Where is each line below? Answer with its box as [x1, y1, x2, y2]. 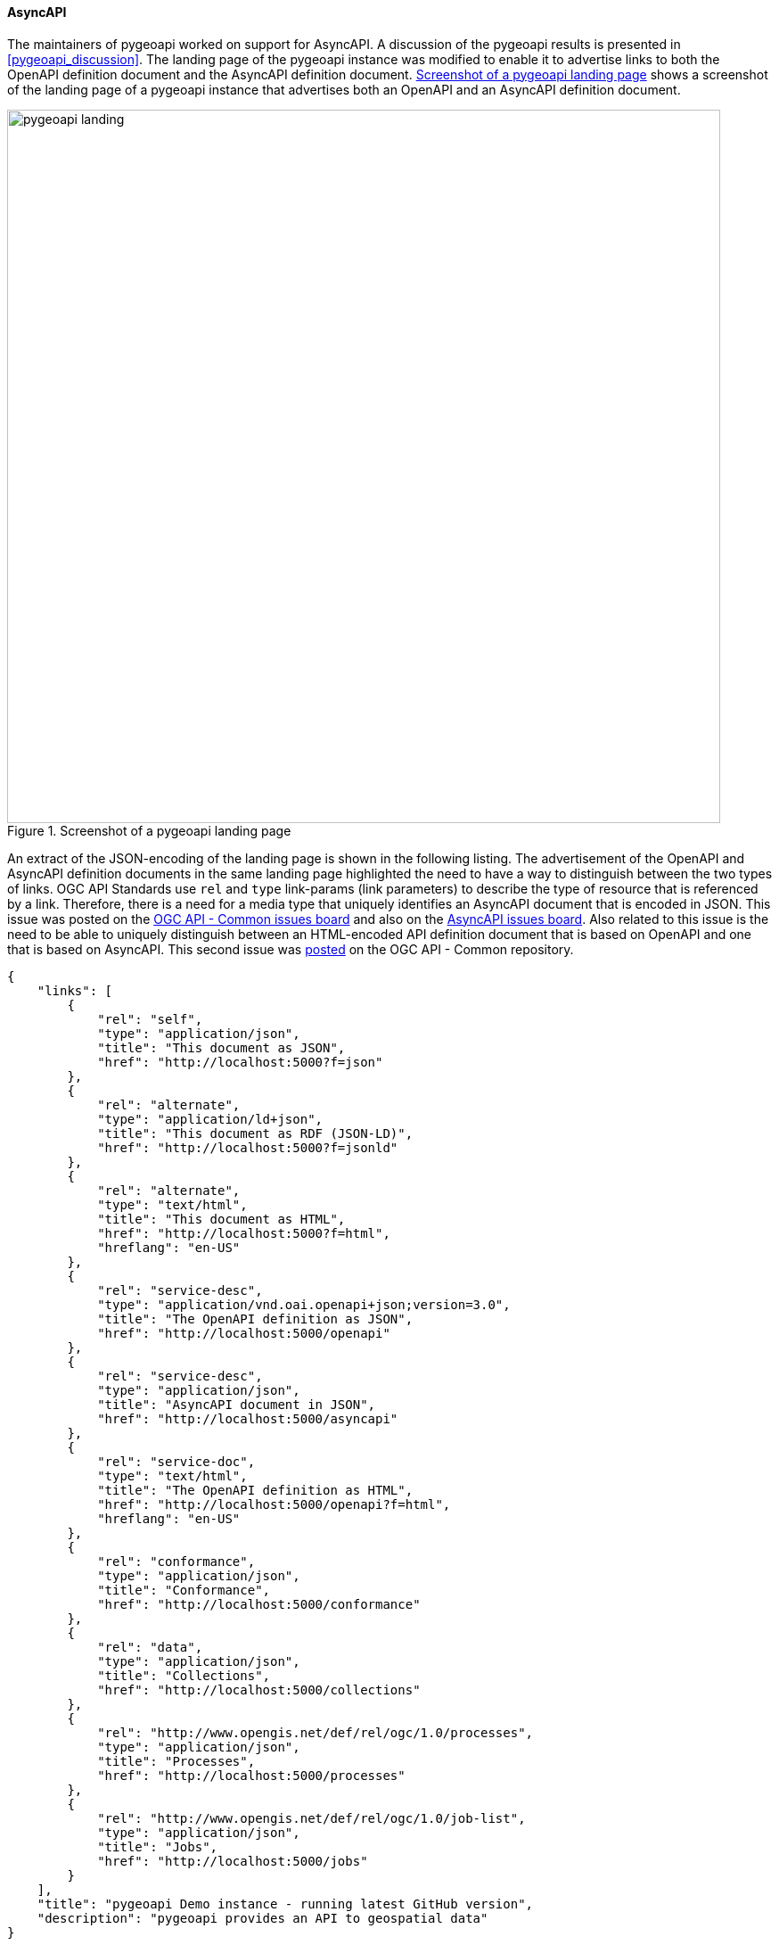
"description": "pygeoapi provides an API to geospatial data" [37, 1910, 488, 1925]
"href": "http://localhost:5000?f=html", [97, 1225, 390, 1240]
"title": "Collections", [97, 1668, 271, 1683]
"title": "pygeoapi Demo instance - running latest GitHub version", [37, 1896, 534, 1911]
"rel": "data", [97, 1639, 203, 1654]
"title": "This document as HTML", [97, 1211, 346, 1226]
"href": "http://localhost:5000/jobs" [97, 1853, 368, 1868]
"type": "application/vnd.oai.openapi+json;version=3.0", [97, 1297, 511, 1312]
